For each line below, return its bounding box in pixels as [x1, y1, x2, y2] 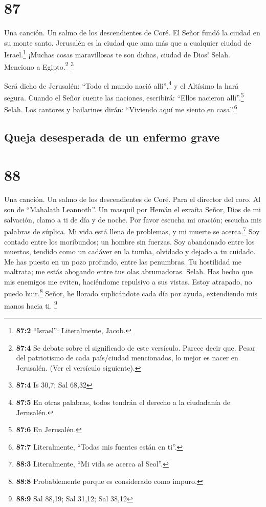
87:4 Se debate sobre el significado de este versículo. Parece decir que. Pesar [16, 342, 256, 353]
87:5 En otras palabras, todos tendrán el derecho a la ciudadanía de [16, 396, 230, 407]
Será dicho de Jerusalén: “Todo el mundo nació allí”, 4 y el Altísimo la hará [4, 78, 239, 91]
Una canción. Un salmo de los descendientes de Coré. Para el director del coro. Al [4, 194, 261, 205]
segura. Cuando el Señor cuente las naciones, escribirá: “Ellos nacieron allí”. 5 [4, 91, 244, 103]
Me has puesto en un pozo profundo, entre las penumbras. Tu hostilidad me [4, 256, 242, 267]
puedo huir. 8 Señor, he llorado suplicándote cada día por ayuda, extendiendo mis [4, 287, 258, 299]
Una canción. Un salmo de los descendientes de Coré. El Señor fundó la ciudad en [4, 27, 260, 38]
